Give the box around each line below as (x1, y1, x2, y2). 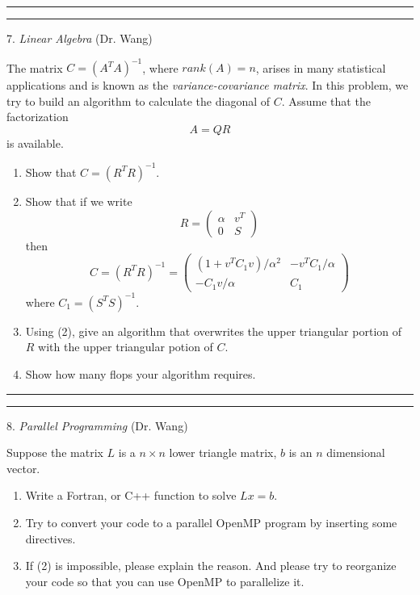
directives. (25, 530, 76, 547)
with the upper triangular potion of (38, 338, 213, 355)
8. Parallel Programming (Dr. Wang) (6, 417, 188, 434)
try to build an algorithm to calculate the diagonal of (6, 92, 271, 109)
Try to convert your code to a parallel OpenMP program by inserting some (25, 513, 397, 530)
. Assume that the (281, 92, 371, 109)
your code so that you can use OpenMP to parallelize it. (25, 572, 304, 589)
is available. (6, 134, 64, 151)
